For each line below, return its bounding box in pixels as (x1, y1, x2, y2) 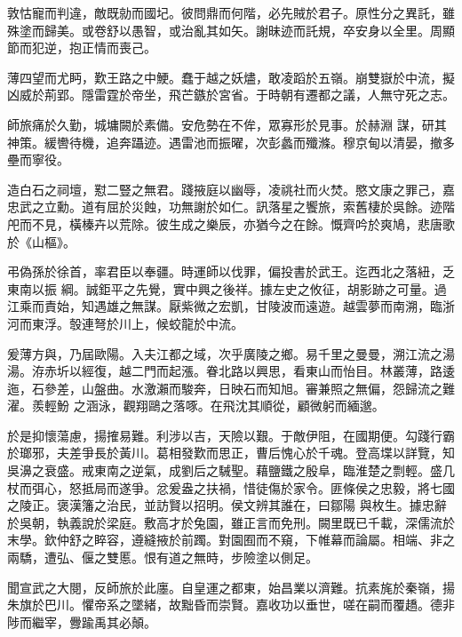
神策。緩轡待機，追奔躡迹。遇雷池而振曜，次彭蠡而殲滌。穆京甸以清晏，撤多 (7, 132, 455, 151)
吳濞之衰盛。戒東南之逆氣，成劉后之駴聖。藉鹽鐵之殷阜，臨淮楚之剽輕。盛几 (7, 461, 455, 480)
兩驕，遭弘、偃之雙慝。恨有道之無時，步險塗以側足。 (7, 548, 318, 567)
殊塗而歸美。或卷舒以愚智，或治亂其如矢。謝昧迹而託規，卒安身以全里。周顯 (7, 20, 455, 39)
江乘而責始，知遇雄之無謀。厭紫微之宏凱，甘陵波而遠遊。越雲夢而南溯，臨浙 (7, 297, 455, 315)
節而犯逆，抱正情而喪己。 (7, 38, 156, 57)
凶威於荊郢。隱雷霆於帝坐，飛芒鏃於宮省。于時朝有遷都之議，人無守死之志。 (7, 85, 455, 104)
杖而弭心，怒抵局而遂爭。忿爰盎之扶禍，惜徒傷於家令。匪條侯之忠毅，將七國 (7, 478, 455, 497)
